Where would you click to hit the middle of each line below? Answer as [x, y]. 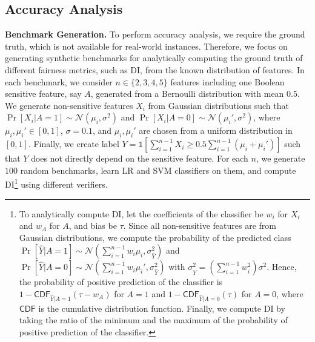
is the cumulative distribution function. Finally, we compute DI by [162, 308]
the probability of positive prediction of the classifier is [121, 282]
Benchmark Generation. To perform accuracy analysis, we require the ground [155, 34]
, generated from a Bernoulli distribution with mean [187, 94]
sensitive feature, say [43, 94]
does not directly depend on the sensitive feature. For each [140, 158]
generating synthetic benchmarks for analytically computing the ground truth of [154, 58]
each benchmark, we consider [59, 81]
